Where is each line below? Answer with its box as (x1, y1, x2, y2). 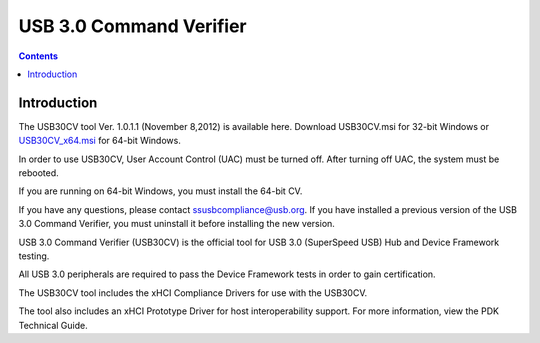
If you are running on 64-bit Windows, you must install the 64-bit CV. (18, 185, 303, 197)
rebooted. (18, 167, 59, 179)
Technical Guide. (18, 319, 89, 331)
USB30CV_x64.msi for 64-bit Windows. (18, 135, 182, 147)
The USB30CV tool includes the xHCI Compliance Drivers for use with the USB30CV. (18, 286, 368, 299)
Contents (18, 50, 59, 62)
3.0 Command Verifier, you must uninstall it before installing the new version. (18, 218, 335, 230)
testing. (18, 250, 50, 262)
